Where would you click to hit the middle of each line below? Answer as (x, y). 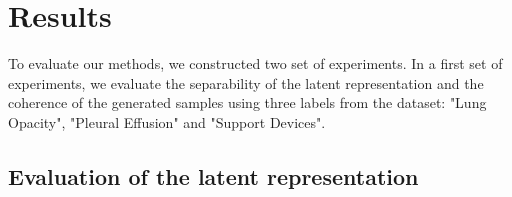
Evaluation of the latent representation (213, 175)
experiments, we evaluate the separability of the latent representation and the (246, 82)
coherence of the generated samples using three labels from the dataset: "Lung (247, 102)
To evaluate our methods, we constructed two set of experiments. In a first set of (255, 63)
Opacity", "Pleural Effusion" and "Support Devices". (167, 121)
